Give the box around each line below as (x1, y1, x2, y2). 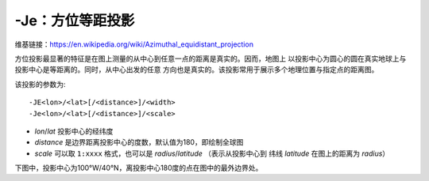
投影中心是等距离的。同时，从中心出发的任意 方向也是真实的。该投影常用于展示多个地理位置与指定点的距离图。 (14, 65, 379, 74)
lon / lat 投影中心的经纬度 (34, 126, 114, 136)
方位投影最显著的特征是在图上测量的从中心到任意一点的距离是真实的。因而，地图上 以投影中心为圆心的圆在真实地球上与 (14, 54, 407, 63)
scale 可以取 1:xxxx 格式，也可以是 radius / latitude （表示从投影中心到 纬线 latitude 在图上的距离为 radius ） (34, 149, 390, 158)
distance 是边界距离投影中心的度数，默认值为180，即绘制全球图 (34, 138, 244, 147)
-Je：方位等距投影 (14, 12, 135, 29)
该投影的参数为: (14, 79, 67, 89)
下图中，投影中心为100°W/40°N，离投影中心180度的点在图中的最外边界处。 (14, 163, 263, 173)
